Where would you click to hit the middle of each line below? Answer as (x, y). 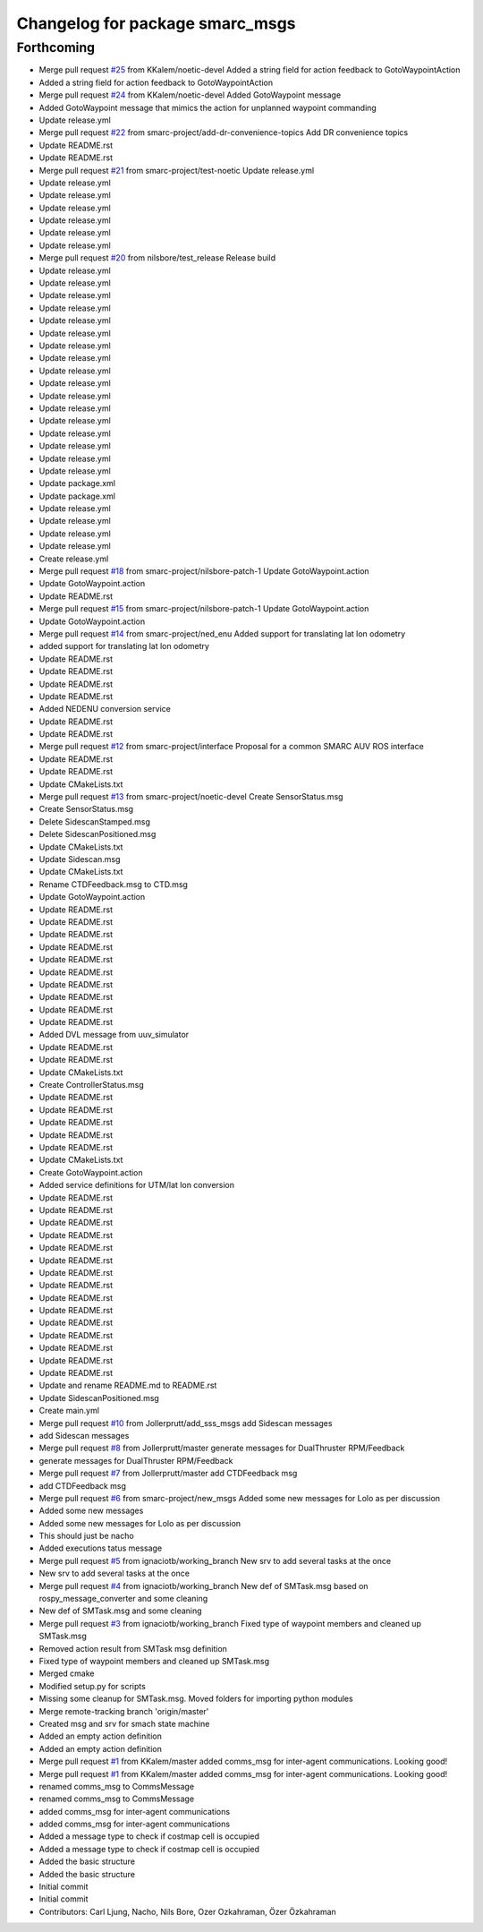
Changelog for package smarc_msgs (156, 23)
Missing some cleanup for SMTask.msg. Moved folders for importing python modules (196, 1699)
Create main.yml (69, 1411)
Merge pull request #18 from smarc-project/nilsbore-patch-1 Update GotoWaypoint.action (204, 571)
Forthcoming (56, 47)
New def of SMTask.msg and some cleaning (120, 1611)
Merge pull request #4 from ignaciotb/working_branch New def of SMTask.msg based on (203, 1586)
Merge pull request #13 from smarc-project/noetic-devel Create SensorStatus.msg (191, 797)
